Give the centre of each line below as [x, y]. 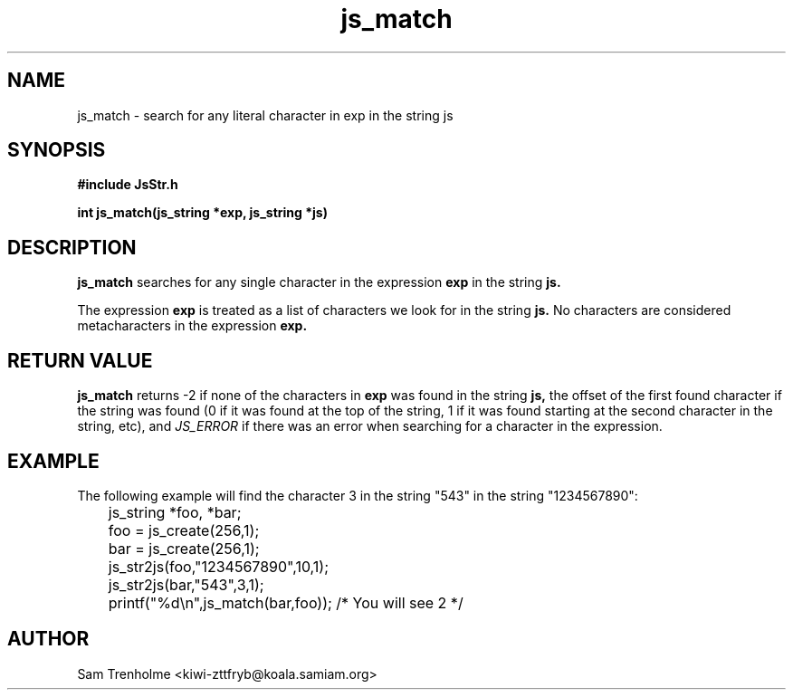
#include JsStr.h [128, 185]
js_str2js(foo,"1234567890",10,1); [219, 566]
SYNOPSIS [57, 150]
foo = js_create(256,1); [184, 530]
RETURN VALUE [80, 360]
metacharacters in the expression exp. [192, 326]
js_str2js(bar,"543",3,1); [186, 584]
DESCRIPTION [72, 247]
